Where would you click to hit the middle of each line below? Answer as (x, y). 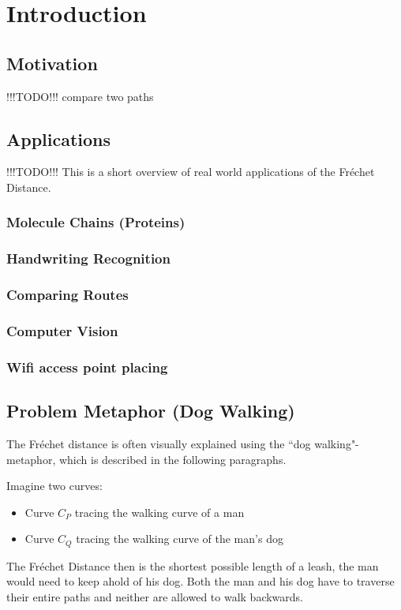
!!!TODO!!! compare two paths (80, 96)
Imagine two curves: (54, 486)
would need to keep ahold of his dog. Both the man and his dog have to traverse (200, 581)
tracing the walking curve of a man (159, 512)
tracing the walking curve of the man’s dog (180, 539)
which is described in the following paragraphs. (172, 459)
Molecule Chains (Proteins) (96, 222)
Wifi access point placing (87, 367)
